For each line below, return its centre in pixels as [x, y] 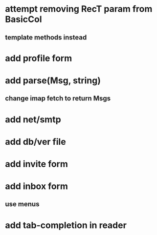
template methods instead [46, 37]
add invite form [37, 164]
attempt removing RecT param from [79, 9]
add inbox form [37, 186]
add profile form [39, 58]
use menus [22, 204]
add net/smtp [33, 119]
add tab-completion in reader [66, 225]
